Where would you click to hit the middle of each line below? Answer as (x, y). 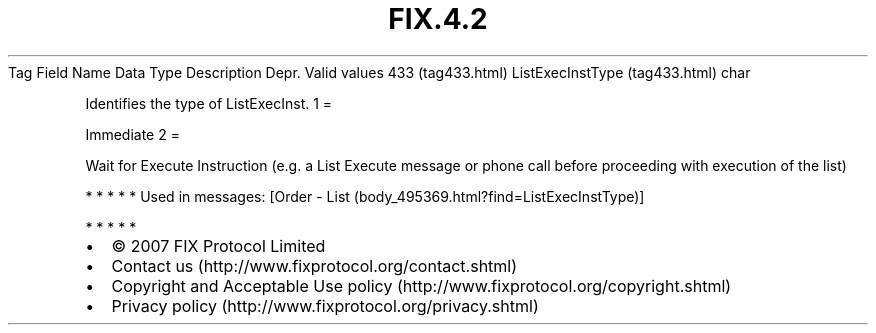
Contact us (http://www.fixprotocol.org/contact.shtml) (314, 265)
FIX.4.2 (438, 19)
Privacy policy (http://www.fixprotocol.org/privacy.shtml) (325, 305)
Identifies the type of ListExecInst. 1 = (209, 103)
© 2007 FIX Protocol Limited (218, 245)
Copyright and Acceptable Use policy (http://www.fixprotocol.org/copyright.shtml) (421, 285)
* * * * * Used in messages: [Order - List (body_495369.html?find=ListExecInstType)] (365, 196)
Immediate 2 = (132, 134)
